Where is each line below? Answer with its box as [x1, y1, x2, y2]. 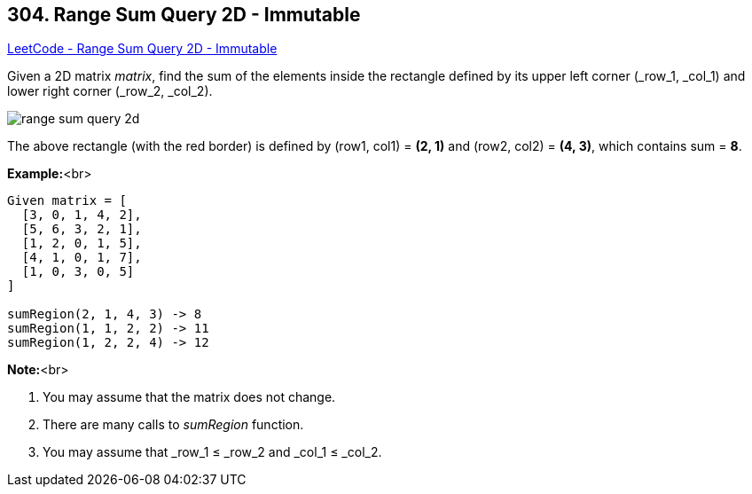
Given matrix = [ [7, 193, 127, 208]
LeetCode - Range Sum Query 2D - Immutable [7, 41, 278, 57]
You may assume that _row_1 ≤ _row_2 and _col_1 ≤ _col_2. [43, 444, 382, 460]
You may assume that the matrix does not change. [43, 389, 336, 405]
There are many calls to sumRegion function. [43, 417, 304, 433]
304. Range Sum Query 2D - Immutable [7, 4, 361, 26]
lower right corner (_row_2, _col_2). [7, 83, 213, 99]
